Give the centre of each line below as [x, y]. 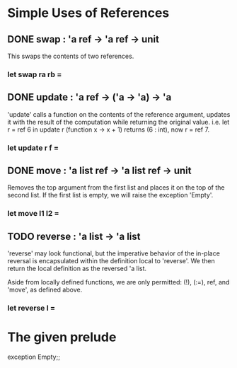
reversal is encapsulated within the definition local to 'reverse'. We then [111, 261]
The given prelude [62, 337]
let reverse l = [31, 308]
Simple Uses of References [88, 13]
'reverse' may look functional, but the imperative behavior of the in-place [114, 253]
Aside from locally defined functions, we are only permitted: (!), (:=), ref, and [118, 282]
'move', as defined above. [45, 290]
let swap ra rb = [35, 74]
